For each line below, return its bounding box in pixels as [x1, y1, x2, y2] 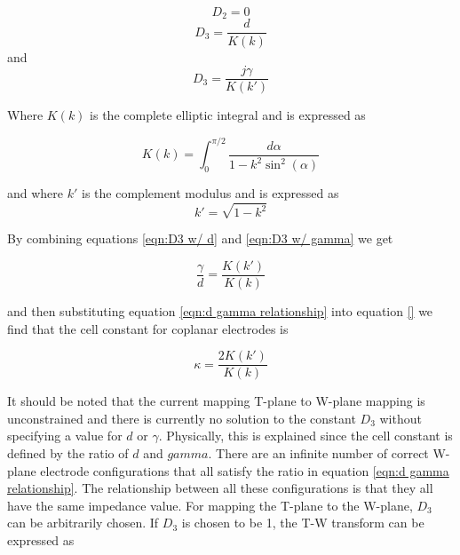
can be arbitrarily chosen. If [7, 513, 159, 532]
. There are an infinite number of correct [208, 444, 429, 463]
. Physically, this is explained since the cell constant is [158, 426, 453, 445]
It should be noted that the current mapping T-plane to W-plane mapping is [7, 392, 425, 410]
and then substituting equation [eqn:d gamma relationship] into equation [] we [7, 302, 433, 320]
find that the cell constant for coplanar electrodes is [7, 319, 289, 337]
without [379, 408, 422, 427]
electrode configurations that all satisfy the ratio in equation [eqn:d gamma [40, 461, 449, 480]
